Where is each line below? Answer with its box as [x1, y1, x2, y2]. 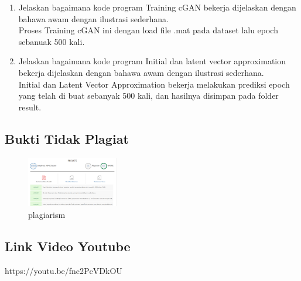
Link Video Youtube [5, 237, 131, 255]
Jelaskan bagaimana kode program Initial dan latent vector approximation [18, 55, 286, 67]
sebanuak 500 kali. [18, 35, 85, 47]
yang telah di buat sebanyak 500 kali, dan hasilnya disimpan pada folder [18, 89, 279, 102]
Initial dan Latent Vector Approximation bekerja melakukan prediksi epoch [18, 78, 290, 90]
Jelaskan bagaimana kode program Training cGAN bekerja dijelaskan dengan [18, 1, 296, 13]
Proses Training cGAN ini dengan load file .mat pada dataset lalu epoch [18, 24, 278, 36]
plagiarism [28, 208, 66, 220]
